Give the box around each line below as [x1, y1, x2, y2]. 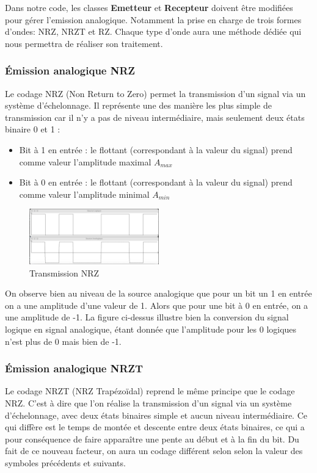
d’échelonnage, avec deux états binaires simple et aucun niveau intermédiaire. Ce [5, 408, 307, 421]
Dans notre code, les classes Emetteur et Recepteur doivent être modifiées [5, 1, 293, 13]
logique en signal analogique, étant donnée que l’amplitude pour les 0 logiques [5, 323, 297, 336]
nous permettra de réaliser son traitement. [5, 37, 163, 49]
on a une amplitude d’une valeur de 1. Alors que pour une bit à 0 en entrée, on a [5, 298, 308, 311]
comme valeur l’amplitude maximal [19, 155, 151, 168]
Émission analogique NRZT [5, 361, 144, 376]
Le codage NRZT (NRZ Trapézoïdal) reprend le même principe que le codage [5, 385, 295, 397]
